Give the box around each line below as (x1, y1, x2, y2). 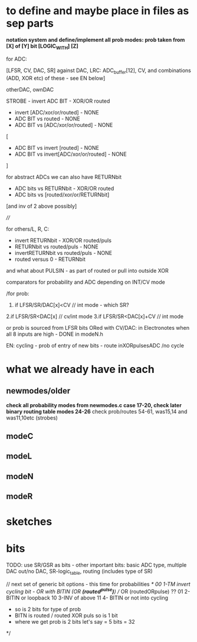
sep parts (6, 17, 54, 30)
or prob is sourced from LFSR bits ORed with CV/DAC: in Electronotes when (6, 324, 190, 331)
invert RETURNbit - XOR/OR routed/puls (14, 237, 112, 244)
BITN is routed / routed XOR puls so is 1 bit (14, 612, 118, 619)
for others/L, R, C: (6, 225, 50, 232)
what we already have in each (6, 362, 155, 376)
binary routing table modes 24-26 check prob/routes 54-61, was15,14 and (6, 408, 188, 415)
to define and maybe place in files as (6, 4, 189, 18)
